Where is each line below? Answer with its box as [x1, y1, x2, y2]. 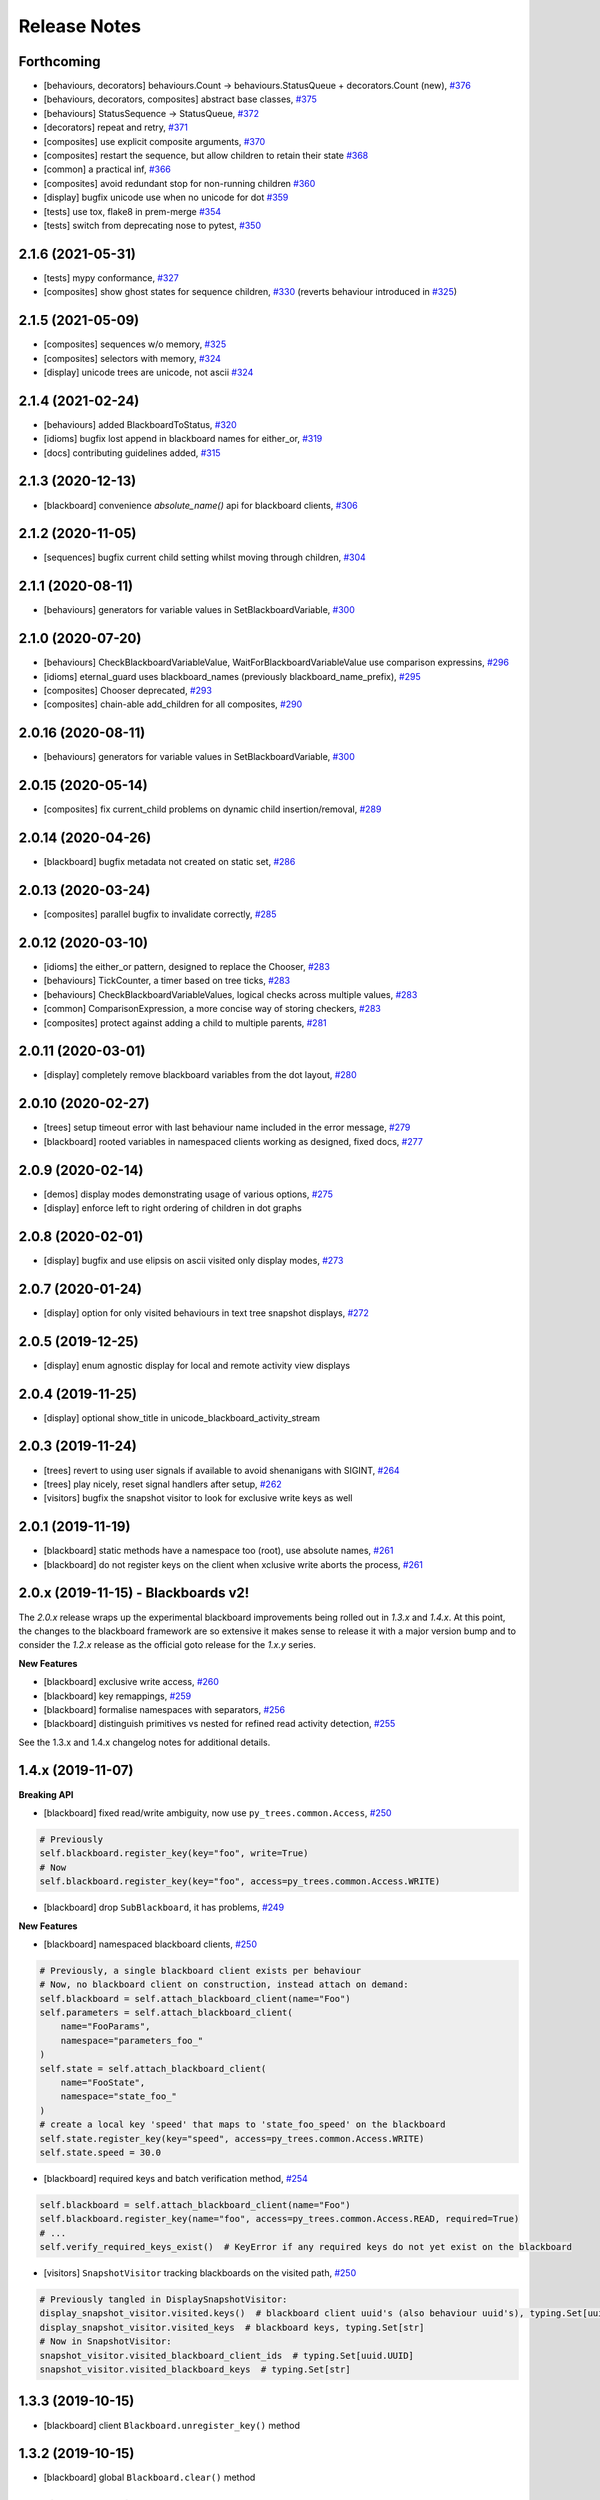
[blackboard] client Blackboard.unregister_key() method [43, 2419, 300, 2431]
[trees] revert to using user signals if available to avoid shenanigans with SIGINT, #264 [43, 1464, 400, 1476]
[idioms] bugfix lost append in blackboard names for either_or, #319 [43, 433, 323, 445]
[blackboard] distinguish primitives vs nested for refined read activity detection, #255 [43, 1718, 396, 1730]
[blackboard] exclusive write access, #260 [43, 1676, 220, 1688]
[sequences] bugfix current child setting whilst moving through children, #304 [43, 551, 367, 564]
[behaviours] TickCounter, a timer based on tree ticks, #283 [43, 975, 290, 987]
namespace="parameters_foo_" [60, 2035, 204, 2046]
